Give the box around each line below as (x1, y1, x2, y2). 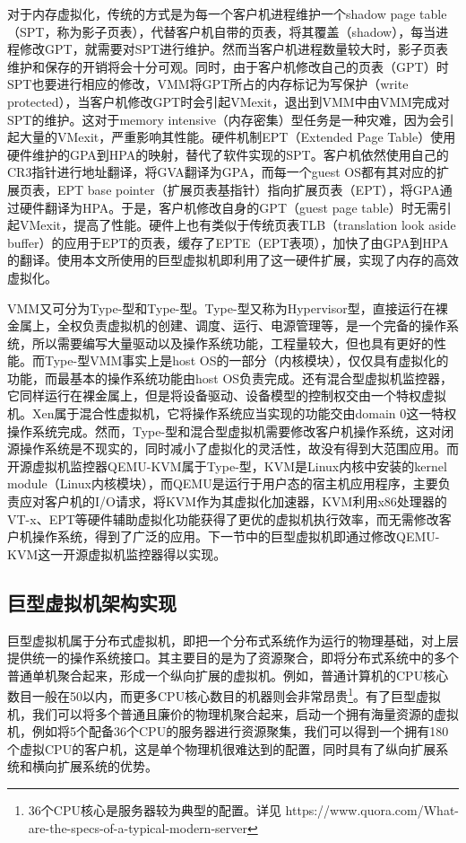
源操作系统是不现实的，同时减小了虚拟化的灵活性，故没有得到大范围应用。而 (7, 439, 459, 458)
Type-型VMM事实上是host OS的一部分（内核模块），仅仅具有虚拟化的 (44, 351, 449, 370)
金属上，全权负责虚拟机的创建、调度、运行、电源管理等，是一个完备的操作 (7, 316, 446, 335)
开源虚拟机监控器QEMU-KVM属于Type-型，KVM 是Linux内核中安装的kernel (7, 456, 447, 475)
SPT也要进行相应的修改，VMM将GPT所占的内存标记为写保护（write (7, 75, 409, 93)
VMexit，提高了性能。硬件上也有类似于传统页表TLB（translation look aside (19, 215, 456, 234)
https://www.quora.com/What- (285, 801, 460, 820)
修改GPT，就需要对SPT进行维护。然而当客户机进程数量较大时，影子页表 (19, 40, 449, 58)
